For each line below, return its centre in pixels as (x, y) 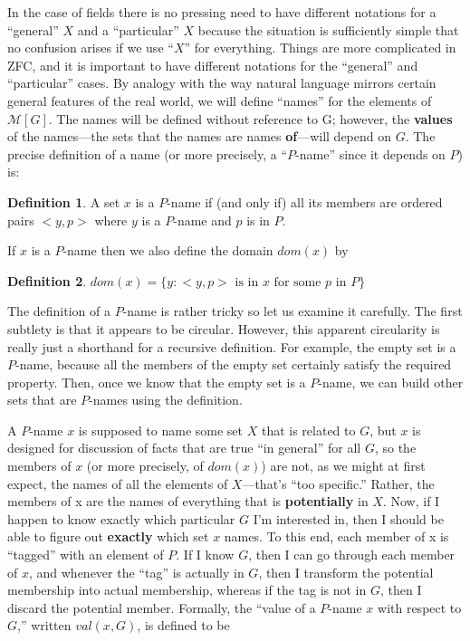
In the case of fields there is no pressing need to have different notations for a (222, 12)
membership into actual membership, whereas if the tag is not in (187, 590)
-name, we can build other (391, 382)
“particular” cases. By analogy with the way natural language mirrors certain (222, 83)
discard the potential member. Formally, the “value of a (162, 607)
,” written (44, 625)
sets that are (42, 400)
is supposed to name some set (161, 430)
